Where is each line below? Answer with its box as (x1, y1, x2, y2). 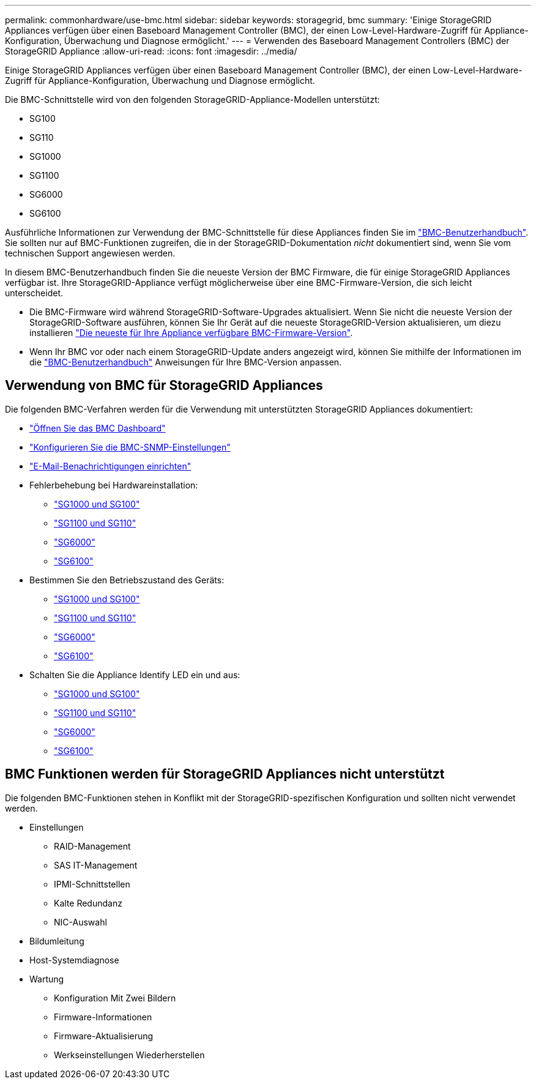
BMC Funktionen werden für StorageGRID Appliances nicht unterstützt (5, 766, 445, 782)
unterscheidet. (5, 288, 63, 298)
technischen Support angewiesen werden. (5, 248, 176, 258)
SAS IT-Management (54, 859, 138, 870)
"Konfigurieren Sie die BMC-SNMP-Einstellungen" (29, 441, 231, 452)
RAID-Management (54, 840, 131, 851)
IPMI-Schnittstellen (54, 878, 130, 889)
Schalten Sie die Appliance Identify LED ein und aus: (29, 669, 240, 680)
